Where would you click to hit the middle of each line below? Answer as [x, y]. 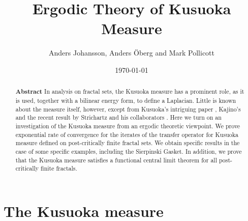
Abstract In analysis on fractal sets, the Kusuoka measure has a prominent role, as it [130, 92]
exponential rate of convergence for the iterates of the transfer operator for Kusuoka [127, 134]
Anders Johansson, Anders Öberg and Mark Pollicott [131, 53]
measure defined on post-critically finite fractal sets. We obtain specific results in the [128, 143]
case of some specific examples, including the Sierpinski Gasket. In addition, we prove [129, 151]
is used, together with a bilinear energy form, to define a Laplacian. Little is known [126, 100]
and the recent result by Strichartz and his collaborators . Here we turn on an [118, 117]
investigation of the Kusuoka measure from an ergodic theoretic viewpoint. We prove [128, 126]
